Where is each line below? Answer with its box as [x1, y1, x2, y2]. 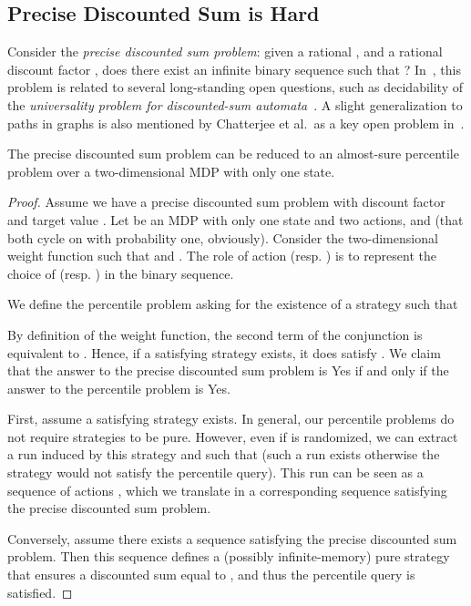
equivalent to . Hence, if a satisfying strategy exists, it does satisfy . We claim [7, 343, 441, 362]
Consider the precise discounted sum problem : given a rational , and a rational [7, 42, 443, 61]
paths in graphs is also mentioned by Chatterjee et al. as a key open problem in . [7, 113, 465, 132]
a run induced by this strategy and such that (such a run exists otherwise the [7, 445, 440, 464]
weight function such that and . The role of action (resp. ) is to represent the [7, 246, 437, 265]
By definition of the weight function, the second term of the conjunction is [7, 324, 423, 344]
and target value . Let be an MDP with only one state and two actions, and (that [7, 210, 464, 229]
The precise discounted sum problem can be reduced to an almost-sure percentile [7, 144, 459, 163]
